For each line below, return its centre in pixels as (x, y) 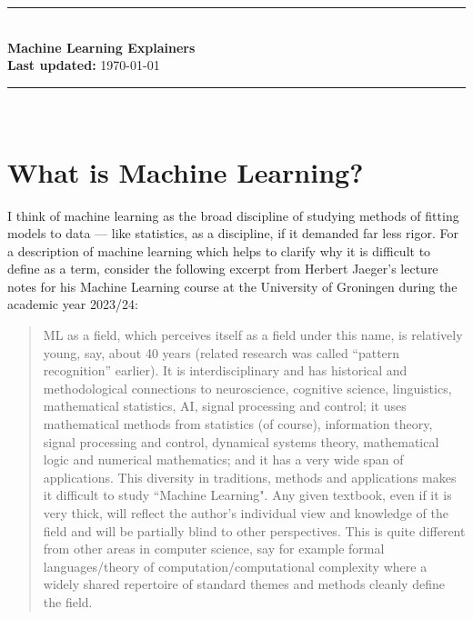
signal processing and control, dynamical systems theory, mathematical (241, 441)
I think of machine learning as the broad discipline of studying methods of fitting (233, 215)
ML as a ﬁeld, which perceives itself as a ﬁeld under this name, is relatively (253, 335)
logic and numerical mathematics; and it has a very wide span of (223, 459)
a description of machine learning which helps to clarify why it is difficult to (219, 250)
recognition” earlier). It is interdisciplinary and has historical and (225, 370)
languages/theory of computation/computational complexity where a (235, 566)
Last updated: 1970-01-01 (84, 65)
